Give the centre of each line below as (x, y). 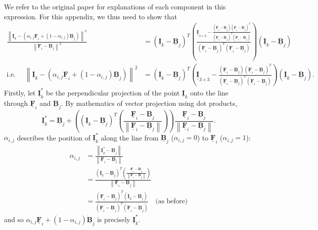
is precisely (114, 219)
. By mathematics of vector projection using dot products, (149, 103)
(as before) (172, 202)
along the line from (130, 137)
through (16, 103)
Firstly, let (20, 92)
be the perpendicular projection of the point (113, 92)
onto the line (209, 92)
